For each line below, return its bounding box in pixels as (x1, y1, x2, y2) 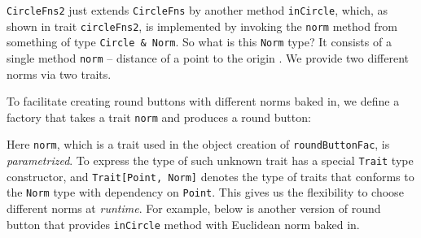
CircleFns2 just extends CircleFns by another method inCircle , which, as (7, 2, 388, 18)
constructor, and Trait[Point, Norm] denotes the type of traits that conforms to (7, 167, 414, 184)
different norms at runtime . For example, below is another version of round (7, 200, 381, 217)
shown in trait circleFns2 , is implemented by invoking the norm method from (7, 17, 398, 34)
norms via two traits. (7, 65, 112, 82)
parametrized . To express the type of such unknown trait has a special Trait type (7, 152, 414, 169)
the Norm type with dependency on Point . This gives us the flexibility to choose (7, 184, 404, 201)
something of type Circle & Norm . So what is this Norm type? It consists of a (7, 33, 392, 50)
